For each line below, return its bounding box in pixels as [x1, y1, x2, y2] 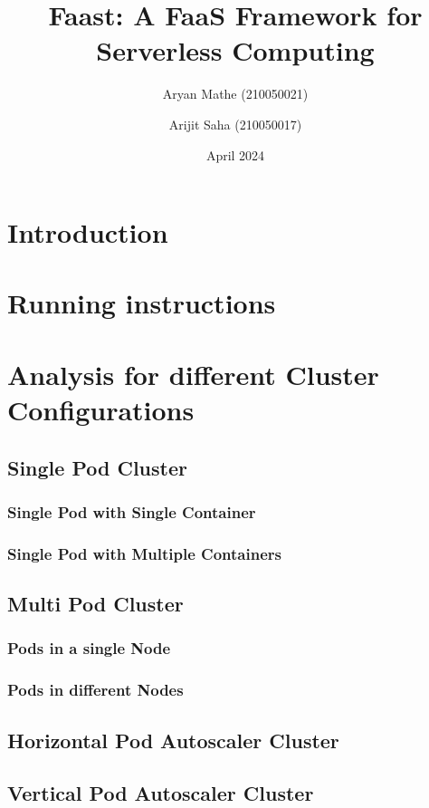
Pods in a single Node [7, 637, 171, 659]
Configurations [7, 391, 195, 428]
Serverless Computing [96, 32, 375, 69]
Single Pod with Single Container [7, 500, 256, 523]
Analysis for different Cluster [7, 355, 379, 392]
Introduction [7, 214, 168, 251]
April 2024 [205, 145, 265, 164]
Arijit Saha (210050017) [168, 114, 302, 133]
